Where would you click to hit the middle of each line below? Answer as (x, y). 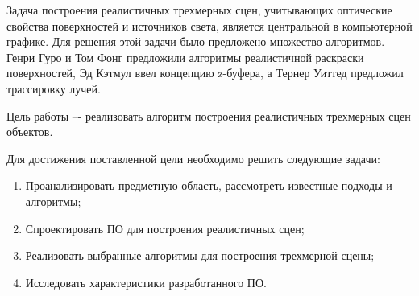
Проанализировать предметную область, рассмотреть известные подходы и (209, 185)
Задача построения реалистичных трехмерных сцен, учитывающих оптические (199, 10)
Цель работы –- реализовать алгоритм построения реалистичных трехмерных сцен (209, 115)
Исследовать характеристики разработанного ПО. (146, 282)
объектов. (30, 132)
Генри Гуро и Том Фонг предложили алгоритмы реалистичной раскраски (185, 57)
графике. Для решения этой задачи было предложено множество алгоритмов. (196, 41)
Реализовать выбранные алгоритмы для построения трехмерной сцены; (200, 255)
